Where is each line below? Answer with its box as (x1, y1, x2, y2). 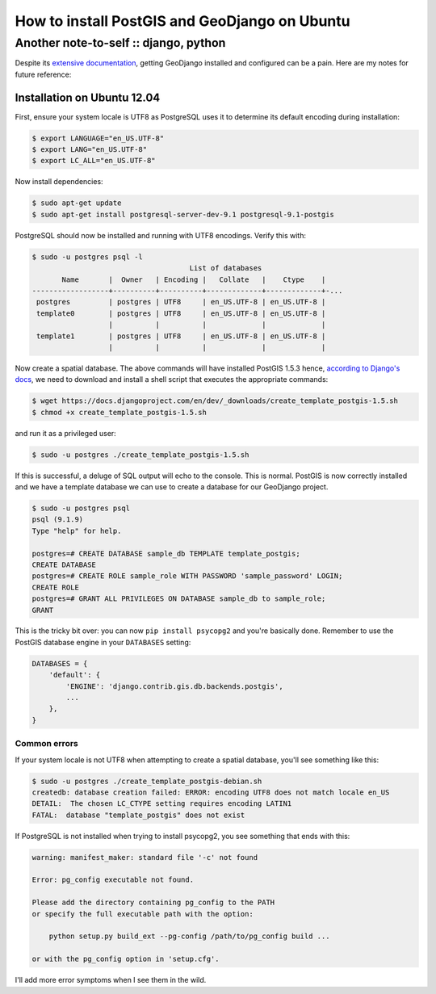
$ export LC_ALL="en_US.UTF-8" (31, 156, 157, 166)
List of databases (189, 263, 262, 273)
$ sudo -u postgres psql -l (31, 252, 143, 262)
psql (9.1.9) (31, 515, 84, 524)
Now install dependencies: (15, 177, 104, 187)
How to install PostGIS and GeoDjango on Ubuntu (15, 12, 350, 30)
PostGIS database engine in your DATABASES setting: (15, 637, 191, 647)
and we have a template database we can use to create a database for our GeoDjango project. (15, 482, 329, 492)
